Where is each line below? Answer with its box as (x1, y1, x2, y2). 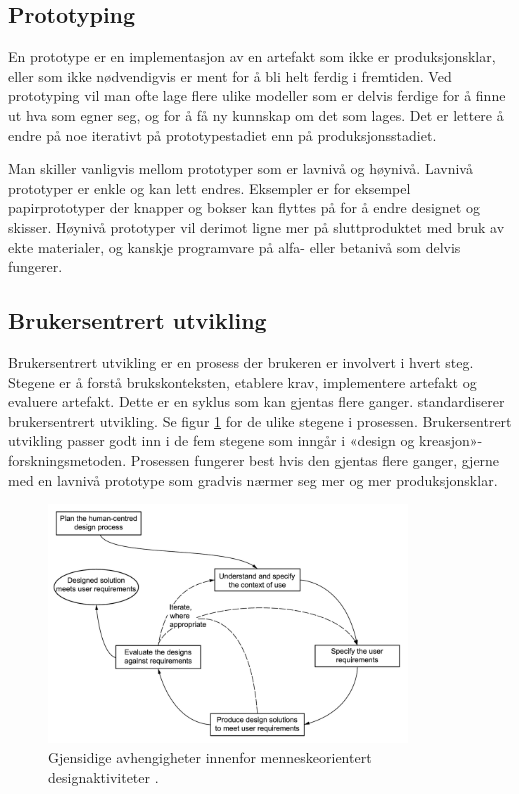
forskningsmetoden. (8, 449, 127, 470)
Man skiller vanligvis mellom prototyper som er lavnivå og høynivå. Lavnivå (8, 158, 473, 179)
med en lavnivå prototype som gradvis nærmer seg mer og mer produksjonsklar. (8, 469, 498, 490)
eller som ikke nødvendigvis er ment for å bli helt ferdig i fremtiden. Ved (8, 65, 452, 86)
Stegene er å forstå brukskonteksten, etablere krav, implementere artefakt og (8, 371, 477, 392)
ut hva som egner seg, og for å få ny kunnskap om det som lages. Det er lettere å (8, 104, 504, 125)
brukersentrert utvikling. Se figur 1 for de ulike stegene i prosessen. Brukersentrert (8, 410, 512, 431)
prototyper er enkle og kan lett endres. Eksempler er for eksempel (8, 177, 411, 198)
